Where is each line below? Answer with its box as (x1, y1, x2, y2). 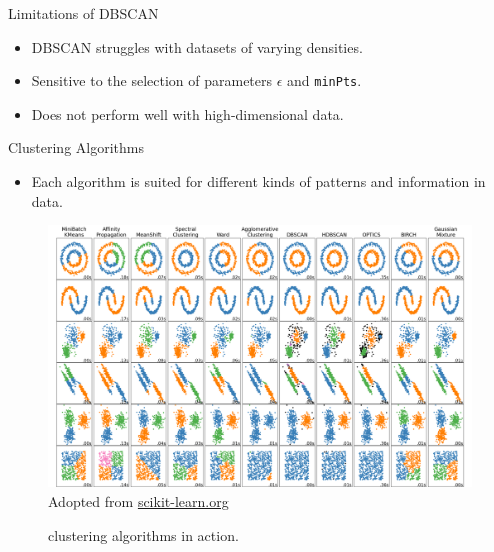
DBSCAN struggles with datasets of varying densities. (31, 36, 363, 57)
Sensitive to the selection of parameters (31, 70, 273, 91)
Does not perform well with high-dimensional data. (31, 103, 344, 124)
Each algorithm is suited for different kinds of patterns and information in (31, 171, 486, 192)
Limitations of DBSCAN (8, 3, 159, 23)
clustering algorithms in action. (48, 524, 239, 545)
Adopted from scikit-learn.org (48, 490, 229, 511)
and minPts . (287, 70, 362, 91)
